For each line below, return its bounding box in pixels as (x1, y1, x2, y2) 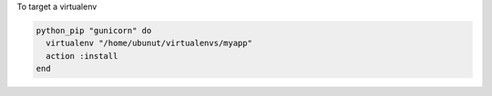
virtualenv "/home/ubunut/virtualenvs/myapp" (46, 38, 252, 49)
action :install (46, 51, 118, 61)
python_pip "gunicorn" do (36, 25, 152, 35)
